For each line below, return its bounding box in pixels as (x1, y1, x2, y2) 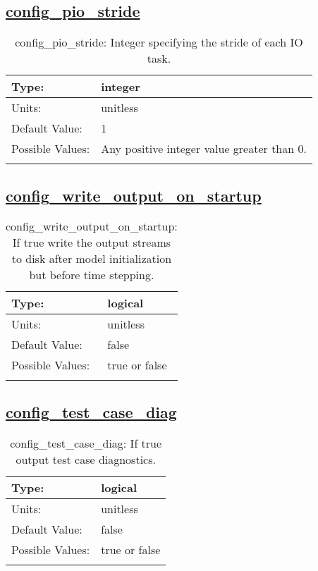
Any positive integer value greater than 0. (101, 140, 307, 157)
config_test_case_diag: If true (10, 434, 162, 451)
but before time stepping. (29, 266, 154, 283)
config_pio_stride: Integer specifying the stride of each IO (15, 34, 303, 51)
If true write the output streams (12, 234, 171, 251)
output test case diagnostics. (16, 450, 156, 467)
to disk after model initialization (11, 250, 172, 267)
